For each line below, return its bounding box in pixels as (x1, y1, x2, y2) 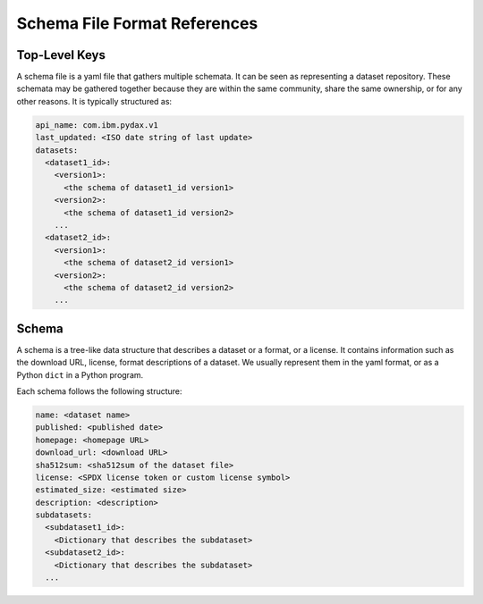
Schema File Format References (16, 13, 258, 33)
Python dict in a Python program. (16, 369, 144, 380)
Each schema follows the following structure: (16, 385, 182, 397)
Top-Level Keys (16, 47, 106, 63)
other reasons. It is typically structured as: (16, 96, 173, 106)
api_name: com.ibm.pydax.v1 (35, 120, 158, 130)
